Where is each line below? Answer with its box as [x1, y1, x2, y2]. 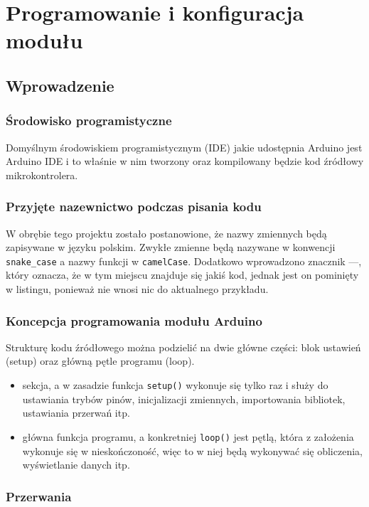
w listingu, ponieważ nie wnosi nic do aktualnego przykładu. [6, 282, 269, 296]
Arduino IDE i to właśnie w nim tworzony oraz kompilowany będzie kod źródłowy [6, 154, 364, 169]
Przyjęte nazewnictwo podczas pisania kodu [6, 198, 262, 215]
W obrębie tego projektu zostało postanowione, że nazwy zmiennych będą [6, 225, 327, 240]
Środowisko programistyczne [6, 112, 172, 129]
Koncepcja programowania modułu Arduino [6, 311, 262, 329]
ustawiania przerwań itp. [22, 405, 130, 420]
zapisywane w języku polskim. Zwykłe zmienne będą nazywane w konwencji [6, 240, 336, 255]
